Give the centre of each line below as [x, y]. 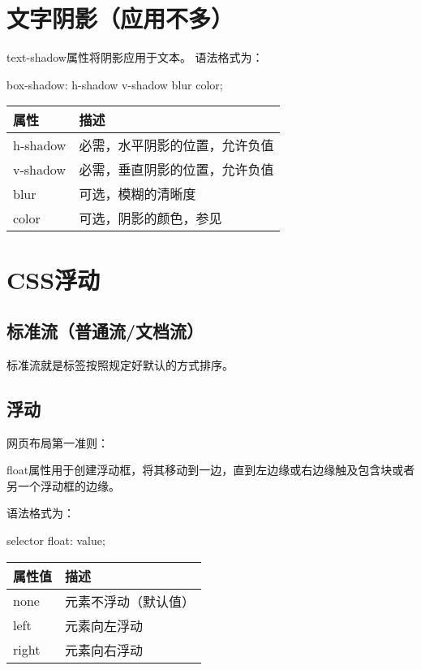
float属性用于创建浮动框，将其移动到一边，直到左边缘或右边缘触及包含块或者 [211, 470]
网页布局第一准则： [58, 442]
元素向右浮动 [104, 650]
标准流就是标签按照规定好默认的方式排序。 [120, 364]
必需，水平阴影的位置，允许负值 [176, 145]
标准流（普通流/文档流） [105, 331]
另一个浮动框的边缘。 [63, 485]
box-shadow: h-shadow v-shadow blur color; [115, 84]
